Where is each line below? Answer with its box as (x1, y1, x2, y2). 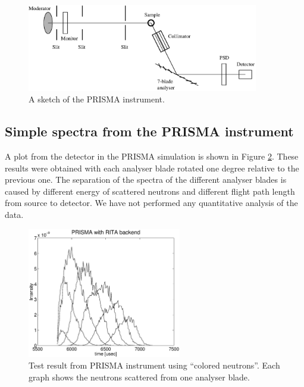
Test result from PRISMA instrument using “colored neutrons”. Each (29, 359, 280, 372)
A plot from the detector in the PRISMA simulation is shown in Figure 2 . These (5, 149, 299, 162)
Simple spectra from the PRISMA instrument (5, 122, 294, 141)
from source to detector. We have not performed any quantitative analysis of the (5, 196, 298, 209)
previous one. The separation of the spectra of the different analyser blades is (5, 173, 287, 186)
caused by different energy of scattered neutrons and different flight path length (5, 185, 295, 197)
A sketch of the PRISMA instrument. (29, 93, 165, 105)
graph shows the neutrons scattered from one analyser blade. (29, 370, 250, 383)
